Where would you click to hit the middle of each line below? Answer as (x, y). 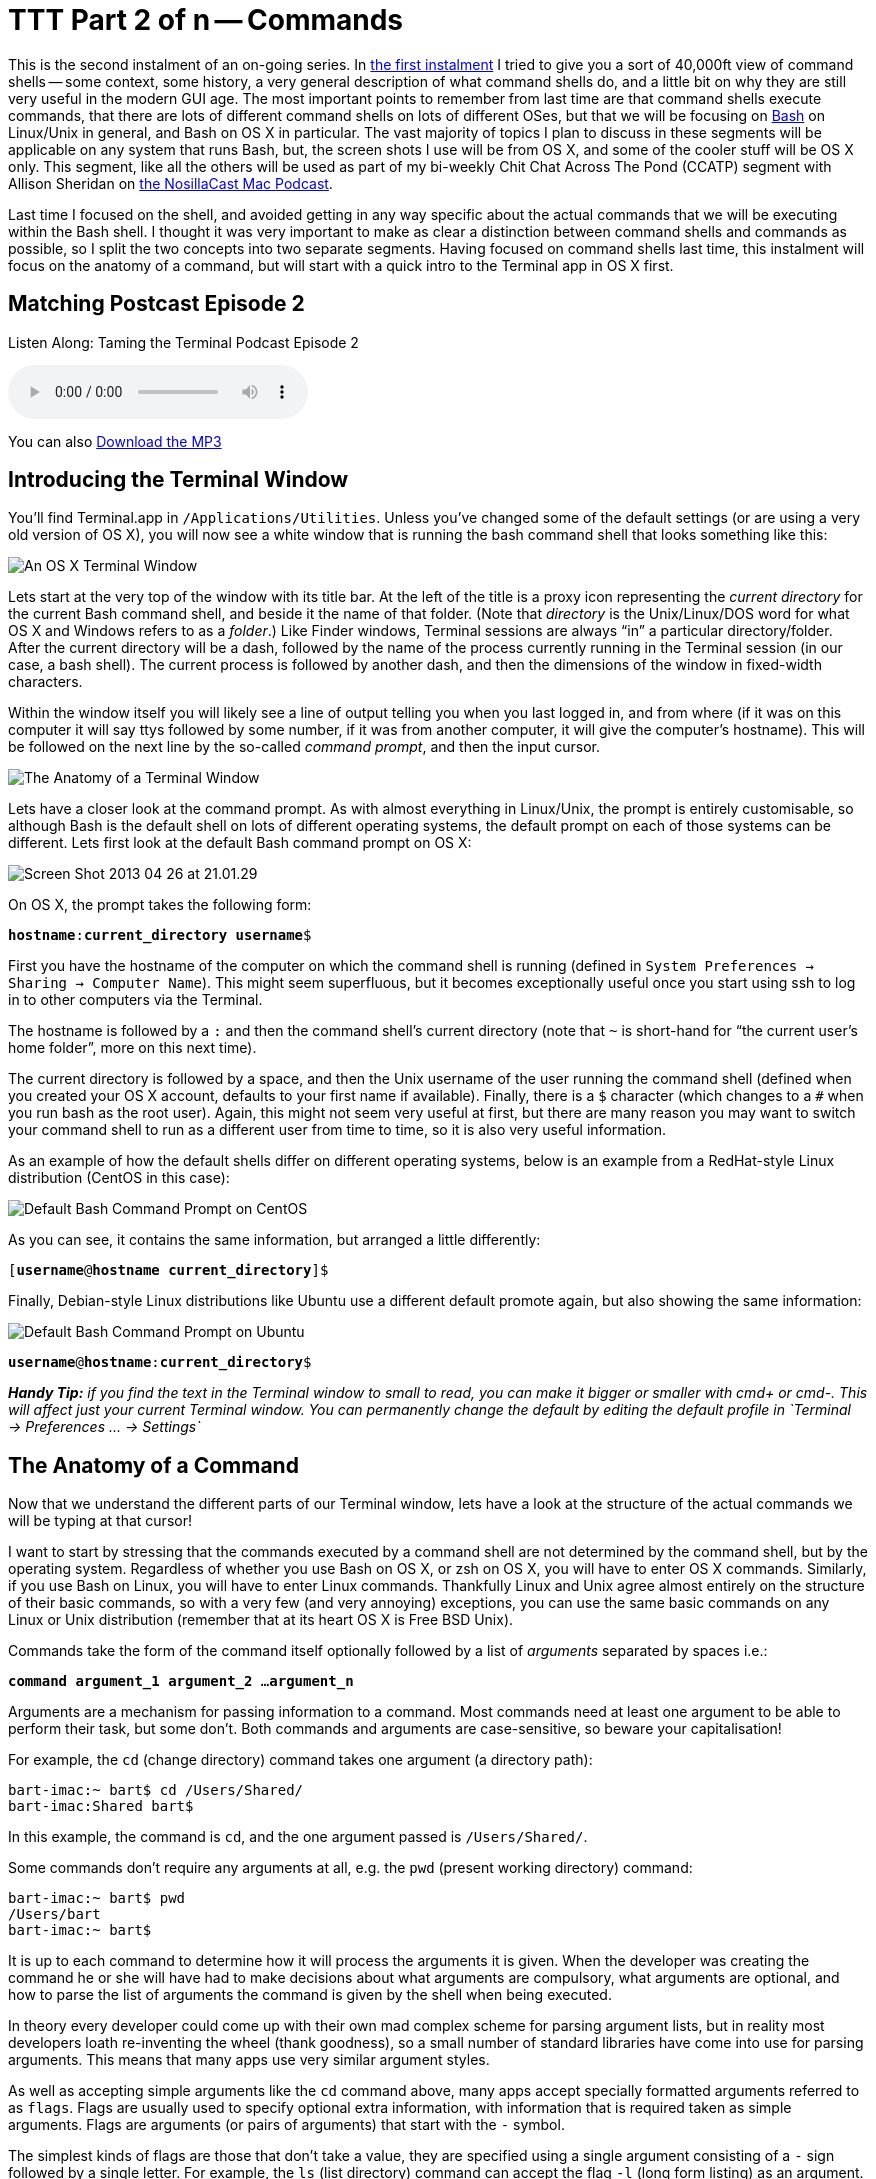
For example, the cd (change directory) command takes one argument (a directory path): (300, 1760)
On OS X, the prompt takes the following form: (160, 905)
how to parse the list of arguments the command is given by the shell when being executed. (310, 1995)
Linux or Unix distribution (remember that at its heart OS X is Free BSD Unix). (261, 1620)
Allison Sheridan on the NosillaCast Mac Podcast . (170, 183)
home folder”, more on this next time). (132, 1048)
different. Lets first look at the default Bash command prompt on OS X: (240, 843)
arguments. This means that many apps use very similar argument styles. (249, 2060)
